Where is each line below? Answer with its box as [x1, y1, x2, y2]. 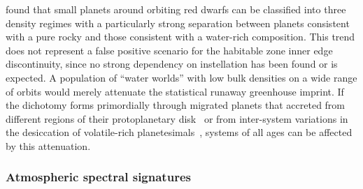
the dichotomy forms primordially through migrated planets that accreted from [6, 98, 346, 112]
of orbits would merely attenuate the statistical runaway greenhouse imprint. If [6, 84, 344, 98]
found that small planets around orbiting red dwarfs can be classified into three [6, 2, 346, 16]
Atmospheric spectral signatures [6, 168, 191, 186]
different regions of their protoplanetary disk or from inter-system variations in [6, 111, 348, 126]
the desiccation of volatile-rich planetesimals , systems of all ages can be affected [6, 125, 353, 139]
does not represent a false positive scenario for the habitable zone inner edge [6, 43, 333, 57]
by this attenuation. [6, 138, 91, 153]
